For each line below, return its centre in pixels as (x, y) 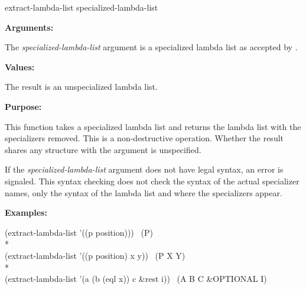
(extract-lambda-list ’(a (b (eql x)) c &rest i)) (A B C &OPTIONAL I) (136, 279)
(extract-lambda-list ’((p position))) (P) (79, 232)
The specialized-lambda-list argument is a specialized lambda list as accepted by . (151, 47)
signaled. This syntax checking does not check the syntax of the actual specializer (152, 181)
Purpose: (23, 106)
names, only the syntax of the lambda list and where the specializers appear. (144, 192)
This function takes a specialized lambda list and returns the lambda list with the (153, 126)
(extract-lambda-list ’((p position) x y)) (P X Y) (95, 255)
